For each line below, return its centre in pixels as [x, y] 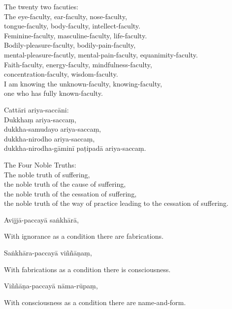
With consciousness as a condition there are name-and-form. [95, 302]
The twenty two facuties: [41, 6]
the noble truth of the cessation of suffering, [70, 193]
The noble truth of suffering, [47, 174]
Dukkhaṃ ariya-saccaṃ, [40, 119]
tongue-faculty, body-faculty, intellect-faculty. [72, 26]
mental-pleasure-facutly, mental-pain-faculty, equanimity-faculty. [101, 54]
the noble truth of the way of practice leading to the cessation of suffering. [116, 203]
